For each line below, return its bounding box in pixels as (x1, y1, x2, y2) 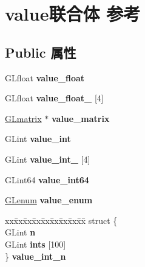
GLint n (5, 226, 36, 238)
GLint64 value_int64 (5, 173, 89, 186)
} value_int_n (5, 249, 66, 262)
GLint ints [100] (5, 237, 66, 250)
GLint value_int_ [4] (5, 152, 90, 165)
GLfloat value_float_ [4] (5, 92, 104, 104)
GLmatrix (5, 112, 42, 124)
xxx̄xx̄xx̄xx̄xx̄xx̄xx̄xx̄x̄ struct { (5, 214, 118, 226)
